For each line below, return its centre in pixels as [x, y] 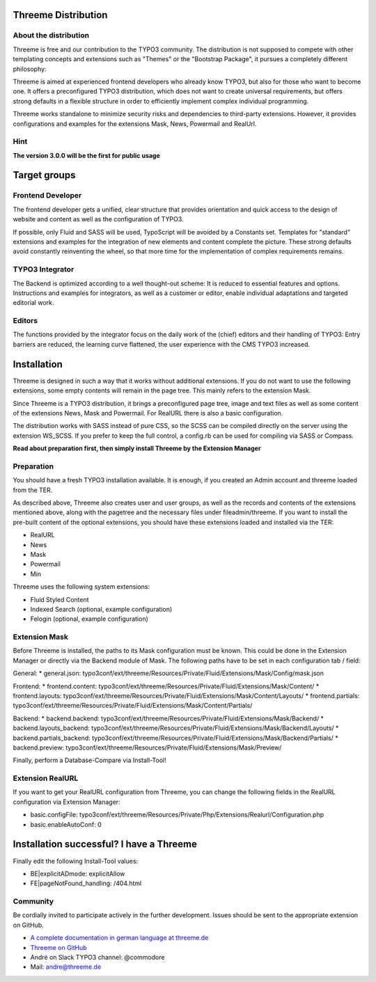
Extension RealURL [46, 778]
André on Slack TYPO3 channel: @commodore [97, 958]
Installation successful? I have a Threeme [105, 845]
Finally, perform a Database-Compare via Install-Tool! [89, 760]
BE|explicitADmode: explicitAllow [78, 873]
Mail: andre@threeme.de [66, 967]
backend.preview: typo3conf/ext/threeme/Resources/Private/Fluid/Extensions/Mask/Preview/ [147, 747]
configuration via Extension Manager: [67, 802]
